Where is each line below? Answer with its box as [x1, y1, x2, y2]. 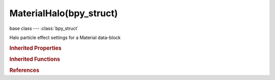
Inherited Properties [9, 45, 62, 52]
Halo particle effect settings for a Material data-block [9, 34, 121, 41]
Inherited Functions [9, 56, 61, 63]
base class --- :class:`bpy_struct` [9, 25, 79, 31]
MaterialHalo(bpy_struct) [9, 8, 118, 19]
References [9, 67, 40, 74]
